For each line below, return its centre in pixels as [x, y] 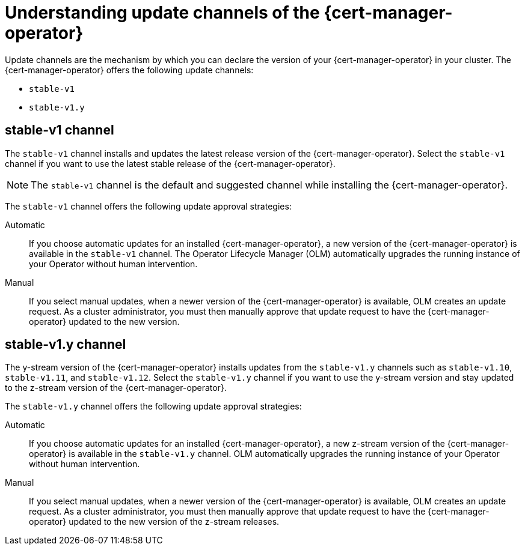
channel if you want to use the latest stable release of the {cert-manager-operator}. [170, 163]
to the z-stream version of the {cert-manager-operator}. [116, 388]
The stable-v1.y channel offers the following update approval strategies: [153, 406]
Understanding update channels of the [162, 13]
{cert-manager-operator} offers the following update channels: [129, 70]
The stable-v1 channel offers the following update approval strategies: [148, 206]
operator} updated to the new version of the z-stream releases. [154, 522]
